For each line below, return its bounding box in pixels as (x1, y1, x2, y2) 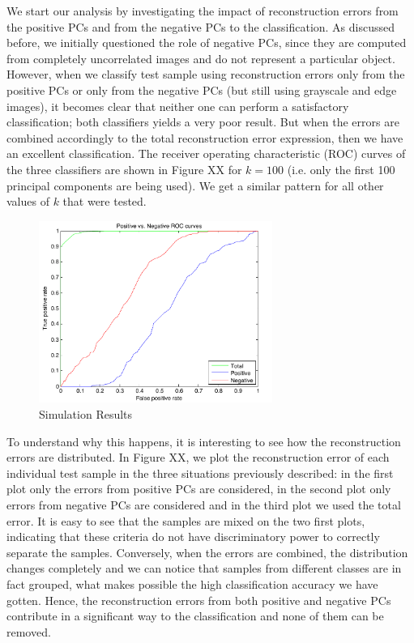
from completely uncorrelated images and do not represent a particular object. (6, 49, 395, 66)
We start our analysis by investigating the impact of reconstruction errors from (6, 2, 399, 19)
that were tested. (62, 193, 147, 210)
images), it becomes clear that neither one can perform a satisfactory (6, 97, 349, 114)
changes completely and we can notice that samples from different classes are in (6, 560, 402, 577)
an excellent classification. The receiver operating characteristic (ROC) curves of (6, 145, 406, 162)
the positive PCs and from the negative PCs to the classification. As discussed (6, 18, 395, 35)
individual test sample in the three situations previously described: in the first (6, 464, 394, 481)
